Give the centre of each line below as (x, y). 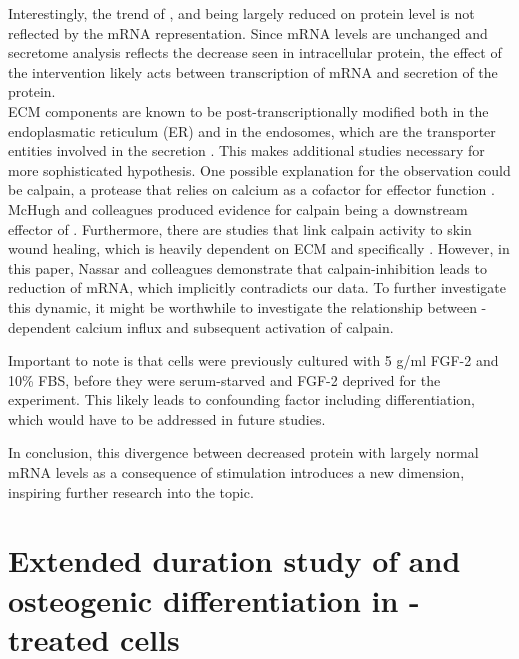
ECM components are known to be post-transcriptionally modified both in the (248, 110)
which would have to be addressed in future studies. (167, 418)
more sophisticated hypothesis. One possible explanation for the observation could (259, 169)
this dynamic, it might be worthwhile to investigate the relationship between (242, 306)
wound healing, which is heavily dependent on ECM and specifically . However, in (259, 248)
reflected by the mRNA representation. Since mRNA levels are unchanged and (248, 32)
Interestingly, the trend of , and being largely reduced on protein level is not (241, 13)
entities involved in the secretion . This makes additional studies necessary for (246, 150)
